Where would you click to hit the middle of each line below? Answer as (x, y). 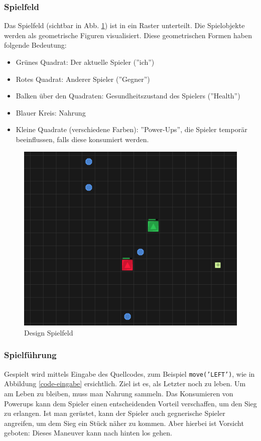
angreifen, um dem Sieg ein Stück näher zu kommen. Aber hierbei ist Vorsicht (124, 423)
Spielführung (30, 355)
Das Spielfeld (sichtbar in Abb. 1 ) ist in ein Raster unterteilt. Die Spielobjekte (124, 25)
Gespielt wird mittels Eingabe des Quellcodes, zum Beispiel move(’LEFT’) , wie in (129, 373)
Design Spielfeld (49, 332)
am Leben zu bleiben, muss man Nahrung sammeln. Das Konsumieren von (119, 393)
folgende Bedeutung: (35, 45)
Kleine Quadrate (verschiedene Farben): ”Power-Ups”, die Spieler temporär (132, 129)
